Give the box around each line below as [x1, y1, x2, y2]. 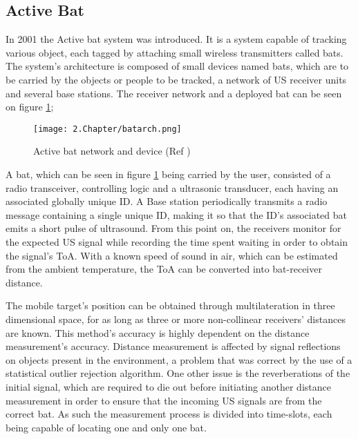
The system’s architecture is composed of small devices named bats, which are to [6, 59, 349, 73]
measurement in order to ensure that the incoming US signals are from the [6, 393, 322, 407]
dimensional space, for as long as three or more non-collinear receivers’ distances [6, 311, 346, 326]
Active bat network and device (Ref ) [33, 144, 191, 158]
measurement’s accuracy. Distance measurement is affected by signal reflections [6, 339, 341, 353]
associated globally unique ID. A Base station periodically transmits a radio [6, 194, 328, 208]
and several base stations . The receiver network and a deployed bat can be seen [6, 86, 342, 100]
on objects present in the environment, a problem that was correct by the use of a [6, 352, 352, 367]
